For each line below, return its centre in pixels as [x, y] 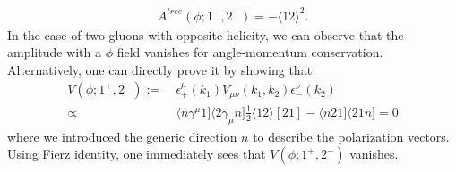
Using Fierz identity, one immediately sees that [137, 154]
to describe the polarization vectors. [351, 136]
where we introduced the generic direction [122, 136]
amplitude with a [55, 52]
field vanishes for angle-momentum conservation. [250, 52]
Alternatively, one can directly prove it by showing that [160, 69]
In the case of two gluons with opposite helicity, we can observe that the [206, 34]
